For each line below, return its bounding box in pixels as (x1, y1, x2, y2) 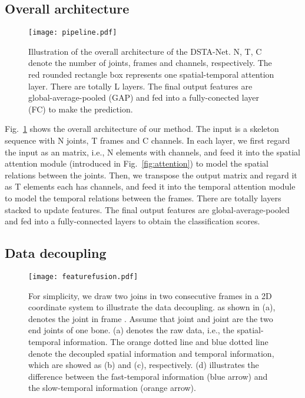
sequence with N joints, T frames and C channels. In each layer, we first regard (5, 134, 290, 147)
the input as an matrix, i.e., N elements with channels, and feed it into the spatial (5, 145, 301, 158)
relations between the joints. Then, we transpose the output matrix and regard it (5, 168, 297, 181)
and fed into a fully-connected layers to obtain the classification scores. (5, 215, 260, 227)
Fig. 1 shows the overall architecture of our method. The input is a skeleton (5, 122, 279, 135)
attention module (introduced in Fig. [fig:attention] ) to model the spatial (5, 157, 269, 170)
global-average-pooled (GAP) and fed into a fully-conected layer (28, 91, 259, 104)
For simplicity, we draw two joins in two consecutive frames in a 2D (28, 289, 272, 301)
